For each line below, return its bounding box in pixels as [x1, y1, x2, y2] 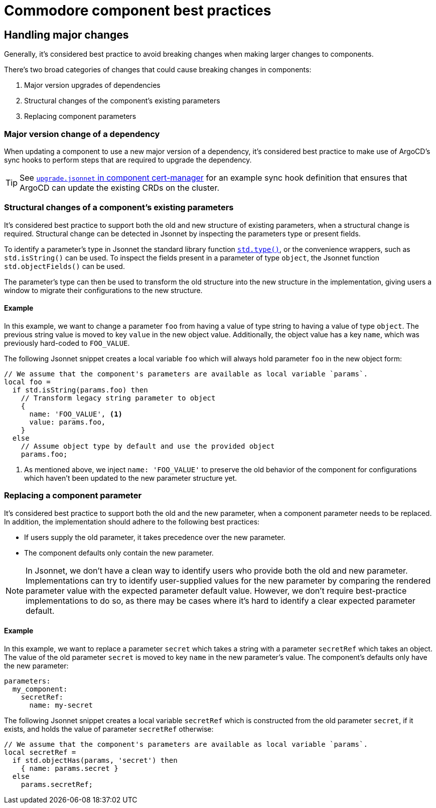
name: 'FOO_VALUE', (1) [29, 410, 123, 418]
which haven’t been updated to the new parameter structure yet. [24, 473, 237, 482]
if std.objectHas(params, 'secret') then [12, 756, 178, 764]
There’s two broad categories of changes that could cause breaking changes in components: [4, 65, 312, 74]
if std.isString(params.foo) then [12, 385, 148, 394]
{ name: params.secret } [21, 764, 118, 772]
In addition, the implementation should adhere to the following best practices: [4, 517, 260, 526]
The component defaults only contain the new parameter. [24, 548, 214, 557]
